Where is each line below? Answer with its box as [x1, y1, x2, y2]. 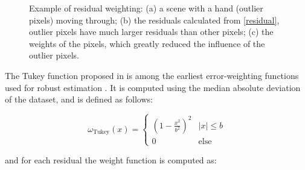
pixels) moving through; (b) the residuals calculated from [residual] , [29, 13, 280, 26]
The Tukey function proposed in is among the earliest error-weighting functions [5, 69, 299, 81]
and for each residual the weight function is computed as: [5, 153, 217, 166]
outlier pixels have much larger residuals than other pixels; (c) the [29, 25, 274, 38]
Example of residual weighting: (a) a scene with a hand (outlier [29, 2, 263, 14]
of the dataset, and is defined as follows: [5, 93, 153, 105]
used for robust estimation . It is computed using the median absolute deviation [5, 81, 301, 93]
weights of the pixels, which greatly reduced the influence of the [29, 37, 265, 49]
